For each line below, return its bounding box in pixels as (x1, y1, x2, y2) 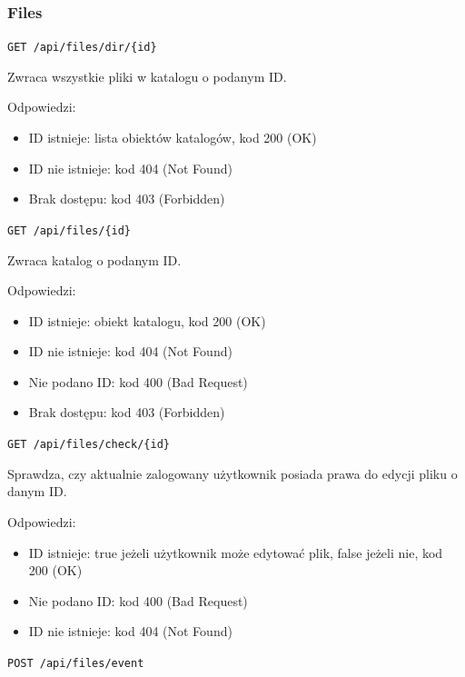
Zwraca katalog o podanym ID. (7, 250, 182, 269)
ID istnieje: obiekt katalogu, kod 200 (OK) (28, 311, 266, 330)
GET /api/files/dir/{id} (7, 41, 157, 55)
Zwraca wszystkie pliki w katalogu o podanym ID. (7, 66, 287, 85)
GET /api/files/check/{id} (7, 438, 170, 452)
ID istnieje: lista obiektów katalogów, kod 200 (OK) (28, 128, 317, 147)
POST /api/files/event (7, 656, 144, 670)
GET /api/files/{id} (7, 224, 132, 237)
